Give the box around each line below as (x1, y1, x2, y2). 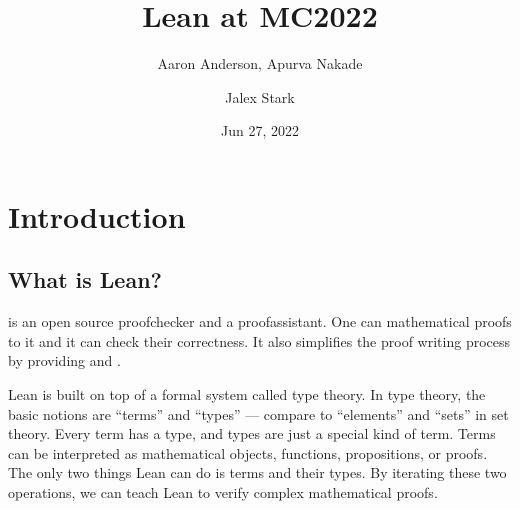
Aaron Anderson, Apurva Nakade (157, 53, 363, 74)
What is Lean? (8, 264, 162, 295)
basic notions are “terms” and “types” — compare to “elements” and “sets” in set (8, 403, 509, 424)
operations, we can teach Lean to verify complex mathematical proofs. (8, 482, 438, 503)
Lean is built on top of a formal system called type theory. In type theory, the (8, 384, 486, 405)
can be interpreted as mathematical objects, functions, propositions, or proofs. (8, 442, 488, 463)
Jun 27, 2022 (221, 120, 299, 141)
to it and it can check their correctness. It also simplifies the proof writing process (8, 330, 511, 351)
